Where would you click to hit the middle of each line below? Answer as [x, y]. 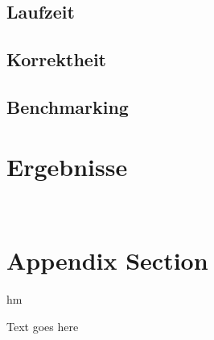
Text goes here [43, 326]
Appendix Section [107, 260]
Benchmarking [68, 106]
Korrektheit [57, 59]
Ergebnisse [67, 166]
